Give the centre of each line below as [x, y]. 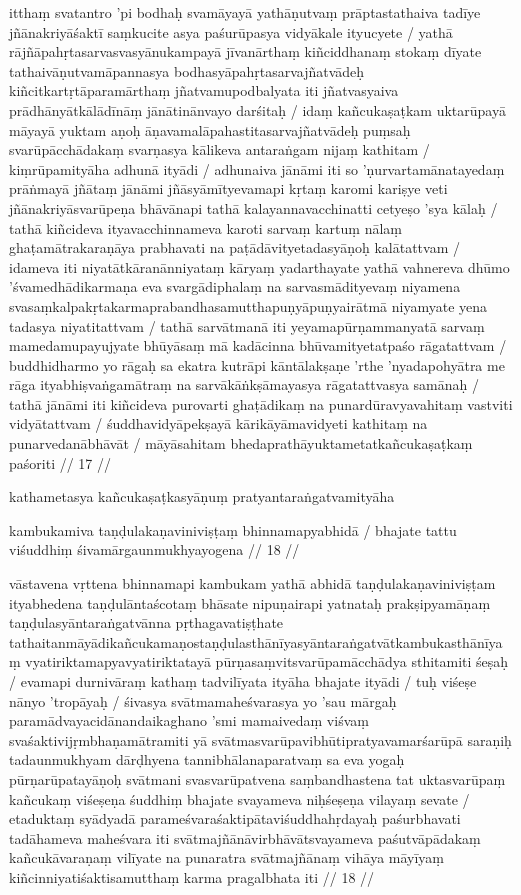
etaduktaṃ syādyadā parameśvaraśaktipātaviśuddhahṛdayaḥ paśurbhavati [235, 818]
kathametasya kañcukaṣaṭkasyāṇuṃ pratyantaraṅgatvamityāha [202, 496]
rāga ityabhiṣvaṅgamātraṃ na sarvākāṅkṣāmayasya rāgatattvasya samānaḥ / [244, 384]
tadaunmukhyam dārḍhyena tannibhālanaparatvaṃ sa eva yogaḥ [207, 759]
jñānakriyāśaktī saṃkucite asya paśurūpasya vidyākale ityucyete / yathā [231, 31]
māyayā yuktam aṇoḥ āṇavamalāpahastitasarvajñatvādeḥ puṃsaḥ [210, 129]
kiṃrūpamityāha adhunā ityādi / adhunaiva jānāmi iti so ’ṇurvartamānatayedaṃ [257, 168]
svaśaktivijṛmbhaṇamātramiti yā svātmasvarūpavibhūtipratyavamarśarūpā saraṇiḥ [260, 739]
